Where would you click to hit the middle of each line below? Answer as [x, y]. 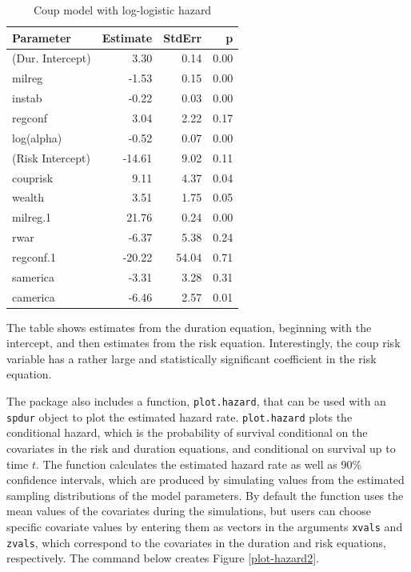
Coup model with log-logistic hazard [122, 10]
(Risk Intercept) [51, 157]
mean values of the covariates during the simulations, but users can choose [189, 511]
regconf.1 [34, 256]
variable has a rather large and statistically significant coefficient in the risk [192, 358]
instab [27, 98]
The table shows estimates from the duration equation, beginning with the [189, 327]
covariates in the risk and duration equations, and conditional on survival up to [201, 448]
